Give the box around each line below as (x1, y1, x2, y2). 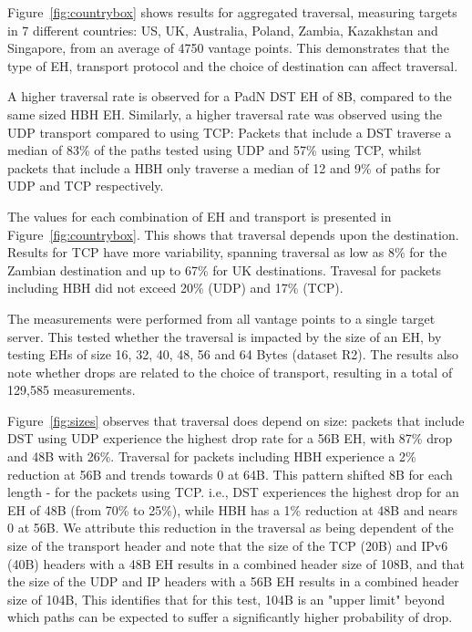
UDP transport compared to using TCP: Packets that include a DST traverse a (7, 122, 452, 141)
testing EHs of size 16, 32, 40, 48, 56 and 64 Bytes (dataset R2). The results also (7, 345, 459, 364)
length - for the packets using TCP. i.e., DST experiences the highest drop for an (7, 482, 459, 502)
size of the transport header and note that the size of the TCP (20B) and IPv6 (7, 536, 448, 555)
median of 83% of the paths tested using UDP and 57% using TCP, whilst (7, 140, 422, 160)
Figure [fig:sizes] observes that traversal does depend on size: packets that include (7, 410, 465, 430)
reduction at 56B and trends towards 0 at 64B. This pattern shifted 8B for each (7, 464, 453, 483)
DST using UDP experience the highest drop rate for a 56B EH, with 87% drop (7, 429, 453, 448)
